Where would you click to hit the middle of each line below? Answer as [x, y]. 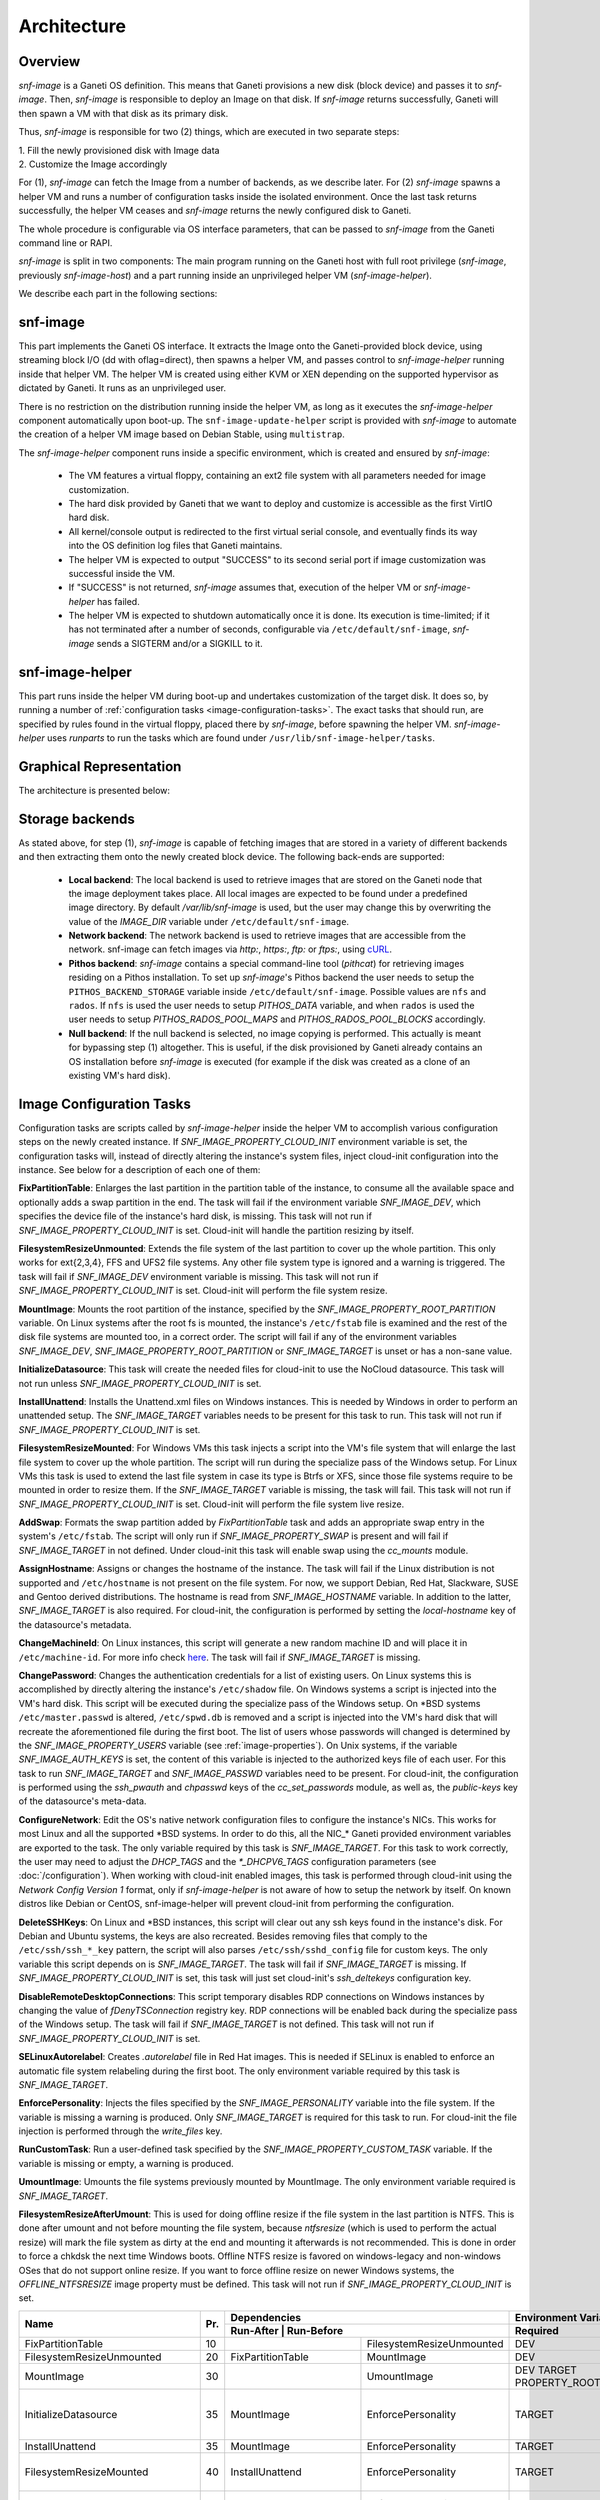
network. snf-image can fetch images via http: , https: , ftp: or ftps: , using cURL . [230, 949]
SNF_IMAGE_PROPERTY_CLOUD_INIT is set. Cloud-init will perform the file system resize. [203, 1291]
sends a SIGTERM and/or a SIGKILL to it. [180, 643]
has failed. [118, 601]
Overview [49, 61]
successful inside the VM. [121, 573]
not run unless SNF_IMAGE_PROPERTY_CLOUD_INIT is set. [140, 1383]
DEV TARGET [545, 2370]
